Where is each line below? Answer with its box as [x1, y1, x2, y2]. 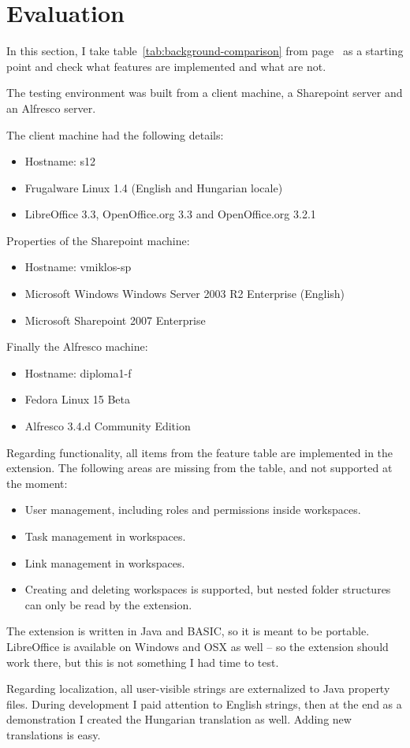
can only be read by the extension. [24, 596, 192, 612]
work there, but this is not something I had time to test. [6, 653, 279, 670]
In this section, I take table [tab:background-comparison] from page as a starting [6, 43, 404, 59]
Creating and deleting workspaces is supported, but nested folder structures [24, 581, 391, 597]
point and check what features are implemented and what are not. [6, 58, 326, 74]
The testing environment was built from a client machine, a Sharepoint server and [6, 84, 403, 101]
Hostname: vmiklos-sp [24, 259, 132, 275]
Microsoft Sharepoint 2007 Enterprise [24, 311, 206, 328]
